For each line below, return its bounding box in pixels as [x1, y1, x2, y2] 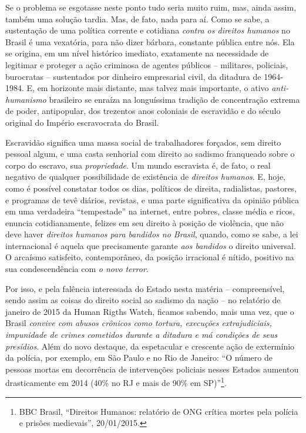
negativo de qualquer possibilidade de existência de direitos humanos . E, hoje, [5, 170, 286, 183]
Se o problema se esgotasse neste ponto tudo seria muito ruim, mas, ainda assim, [5, 1, 297, 13]
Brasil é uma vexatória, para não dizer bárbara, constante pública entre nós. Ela [5, 35, 295, 48]
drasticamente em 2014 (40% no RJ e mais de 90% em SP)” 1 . [5, 375, 227, 389]
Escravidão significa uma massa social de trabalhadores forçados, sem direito [5, 136, 281, 148]
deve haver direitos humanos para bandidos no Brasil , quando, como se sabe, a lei [5, 228, 298, 240]
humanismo [5, 93, 46, 105]
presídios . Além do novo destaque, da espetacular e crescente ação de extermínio [5, 340, 295, 352]
